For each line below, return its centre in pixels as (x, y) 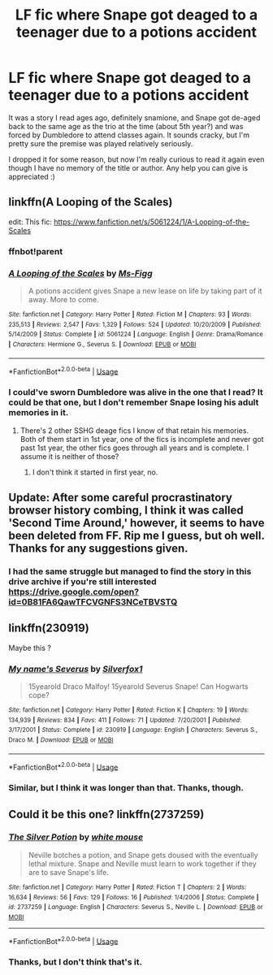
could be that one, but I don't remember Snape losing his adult (134, 402)
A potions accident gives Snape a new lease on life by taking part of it (145, 291)
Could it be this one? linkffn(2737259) (106, 814)
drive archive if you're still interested (82, 581)
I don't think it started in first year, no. (95, 472)
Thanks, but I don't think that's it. (75, 962)
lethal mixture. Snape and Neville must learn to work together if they (143, 864)
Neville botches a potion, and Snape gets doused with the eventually (143, 855)
